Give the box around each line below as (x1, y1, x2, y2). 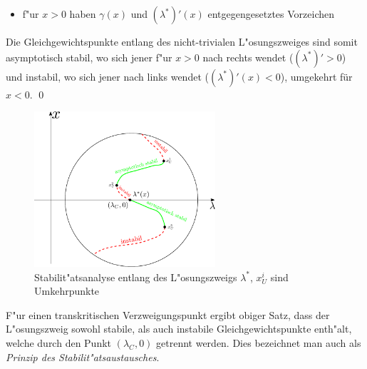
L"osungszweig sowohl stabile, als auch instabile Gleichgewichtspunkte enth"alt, (6, 321, 352, 336)
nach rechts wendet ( (202, 49, 294, 64)
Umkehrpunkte (34, 283, 100, 298)
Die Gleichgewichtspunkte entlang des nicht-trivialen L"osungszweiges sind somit (6, 34, 358, 49)
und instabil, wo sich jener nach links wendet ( (6, 69, 209, 84)
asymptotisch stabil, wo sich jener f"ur (6, 49, 172, 64)
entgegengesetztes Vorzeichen (207, 6, 334, 21)
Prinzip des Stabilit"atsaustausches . (6, 349, 160, 364)
